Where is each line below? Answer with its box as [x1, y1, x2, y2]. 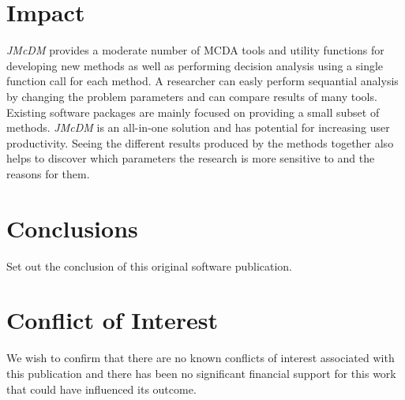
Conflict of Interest [6, 304, 219, 336]
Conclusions [6, 211, 138, 244]
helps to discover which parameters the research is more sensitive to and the [6, 150, 375, 166]
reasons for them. [6, 165, 90, 181]
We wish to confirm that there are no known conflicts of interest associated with [6, 350, 395, 366]
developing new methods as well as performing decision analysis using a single [6, 57, 384, 73]
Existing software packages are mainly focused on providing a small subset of [6, 103, 380, 120]
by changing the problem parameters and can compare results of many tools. [6, 88, 377, 104]
